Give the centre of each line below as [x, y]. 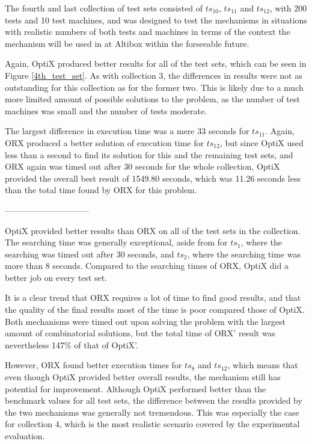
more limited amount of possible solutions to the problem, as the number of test [152, 99]
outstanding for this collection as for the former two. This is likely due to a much [154, 87]
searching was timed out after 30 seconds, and [90, 254]
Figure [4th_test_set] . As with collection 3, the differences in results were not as [154, 75]
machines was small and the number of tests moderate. [106, 110]
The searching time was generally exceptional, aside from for [116, 242]
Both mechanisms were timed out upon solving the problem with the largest [145, 321]
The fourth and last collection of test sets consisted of [104, 8]
